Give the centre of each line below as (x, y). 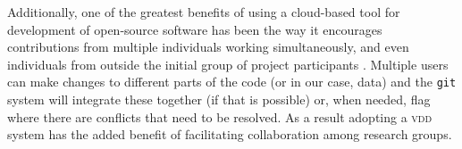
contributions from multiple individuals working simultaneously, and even (208, 47)
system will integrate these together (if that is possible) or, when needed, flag (219, 99)
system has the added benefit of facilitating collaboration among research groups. (230, 134)
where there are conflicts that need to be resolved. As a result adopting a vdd (220, 116)
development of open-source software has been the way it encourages (195, 29)
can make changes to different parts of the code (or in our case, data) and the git (232, 82)
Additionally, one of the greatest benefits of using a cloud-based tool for (204, 12)
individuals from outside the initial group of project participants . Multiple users (228, 64)
